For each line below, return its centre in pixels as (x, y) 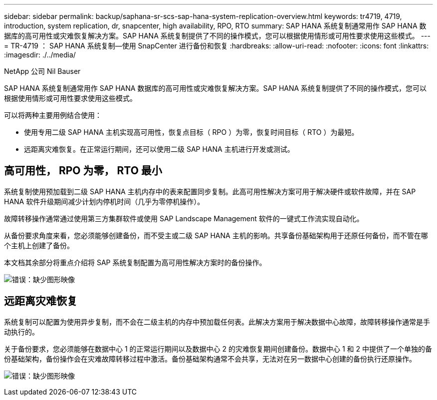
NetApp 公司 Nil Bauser (42, 71)
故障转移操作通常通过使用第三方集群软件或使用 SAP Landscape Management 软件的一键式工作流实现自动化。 (184, 218)
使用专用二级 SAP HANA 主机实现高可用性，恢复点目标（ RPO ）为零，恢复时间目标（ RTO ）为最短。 (191, 132)
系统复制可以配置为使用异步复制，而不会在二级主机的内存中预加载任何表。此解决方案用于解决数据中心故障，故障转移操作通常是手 (217, 322)
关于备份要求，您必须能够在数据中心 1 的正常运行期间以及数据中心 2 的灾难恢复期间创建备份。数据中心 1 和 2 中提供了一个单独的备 (218, 349)
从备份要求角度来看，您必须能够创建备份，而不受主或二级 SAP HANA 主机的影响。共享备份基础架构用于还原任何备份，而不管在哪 (216, 235)
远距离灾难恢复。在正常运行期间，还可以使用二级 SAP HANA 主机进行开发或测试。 (159, 149)
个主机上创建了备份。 (39, 245)
